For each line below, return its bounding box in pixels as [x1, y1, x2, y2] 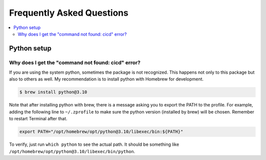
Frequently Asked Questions [9, 7, 129, 18]
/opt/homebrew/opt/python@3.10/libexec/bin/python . [9, 148, 135, 154]
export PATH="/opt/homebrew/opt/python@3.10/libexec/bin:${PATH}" [19, 129, 183, 134]
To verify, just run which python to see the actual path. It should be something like [9, 141, 179, 147]
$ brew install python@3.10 [19, 89, 87, 95]
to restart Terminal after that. [9, 116, 67, 122]
